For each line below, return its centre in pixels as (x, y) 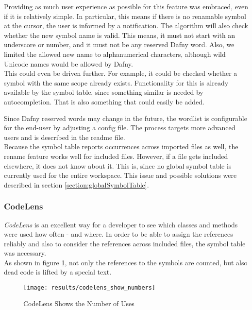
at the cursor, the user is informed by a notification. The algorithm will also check (126, 26)
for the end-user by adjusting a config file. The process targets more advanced (120, 128)
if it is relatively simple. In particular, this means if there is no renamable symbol (125, 16)
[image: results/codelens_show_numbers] (90, 288)
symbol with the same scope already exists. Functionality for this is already (116, 82)
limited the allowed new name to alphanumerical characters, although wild (115, 54)
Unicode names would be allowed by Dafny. (68, 63)
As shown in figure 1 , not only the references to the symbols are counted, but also (126, 262)
